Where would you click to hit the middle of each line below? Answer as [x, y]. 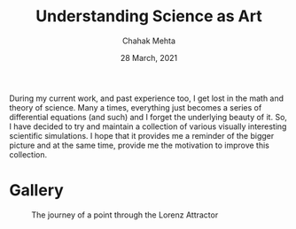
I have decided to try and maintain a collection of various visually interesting [148, 126]
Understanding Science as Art [149, 16]
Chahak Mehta [149, 41]
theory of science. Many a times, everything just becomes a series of [136, 107]
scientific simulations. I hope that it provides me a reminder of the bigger [142, 135]
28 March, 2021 [149, 57]
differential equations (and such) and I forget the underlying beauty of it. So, [148, 117]
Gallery [36, 191]
